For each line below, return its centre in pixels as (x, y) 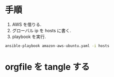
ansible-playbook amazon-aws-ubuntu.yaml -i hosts (57, 46)
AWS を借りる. (27, 24)
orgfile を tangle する (47, 67)
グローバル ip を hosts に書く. (41, 30)
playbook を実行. (29, 37)
